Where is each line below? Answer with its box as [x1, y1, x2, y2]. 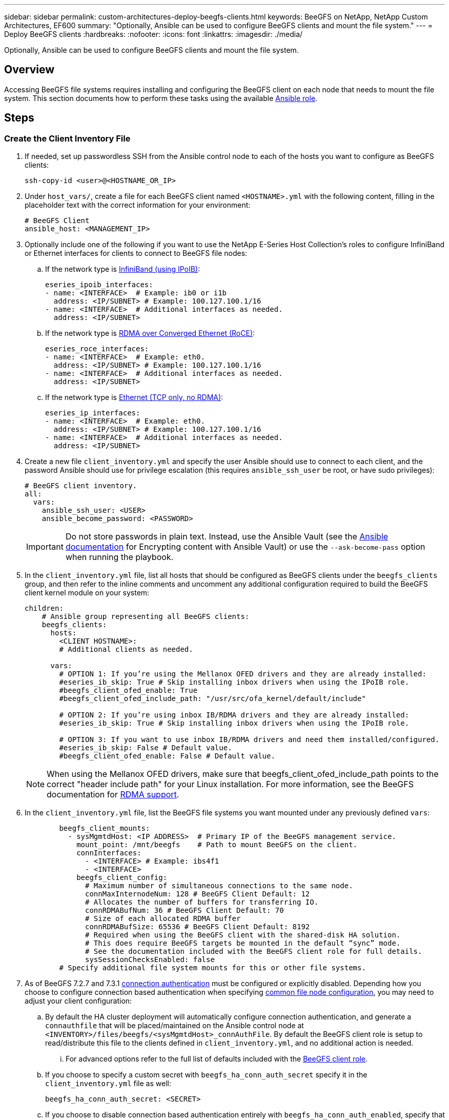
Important [26, 542, 64, 552]
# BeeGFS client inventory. [25, 482, 137, 490]
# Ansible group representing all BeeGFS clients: [42, 612, 250, 621]
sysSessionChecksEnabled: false [85, 955, 215, 964]
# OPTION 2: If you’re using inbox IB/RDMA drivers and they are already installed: [59, 711, 410, 719]
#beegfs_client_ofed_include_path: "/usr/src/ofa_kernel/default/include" [59, 694, 366, 703]
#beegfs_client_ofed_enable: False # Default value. [59, 752, 275, 761]
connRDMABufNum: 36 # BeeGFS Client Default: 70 [85, 906, 284, 915]
